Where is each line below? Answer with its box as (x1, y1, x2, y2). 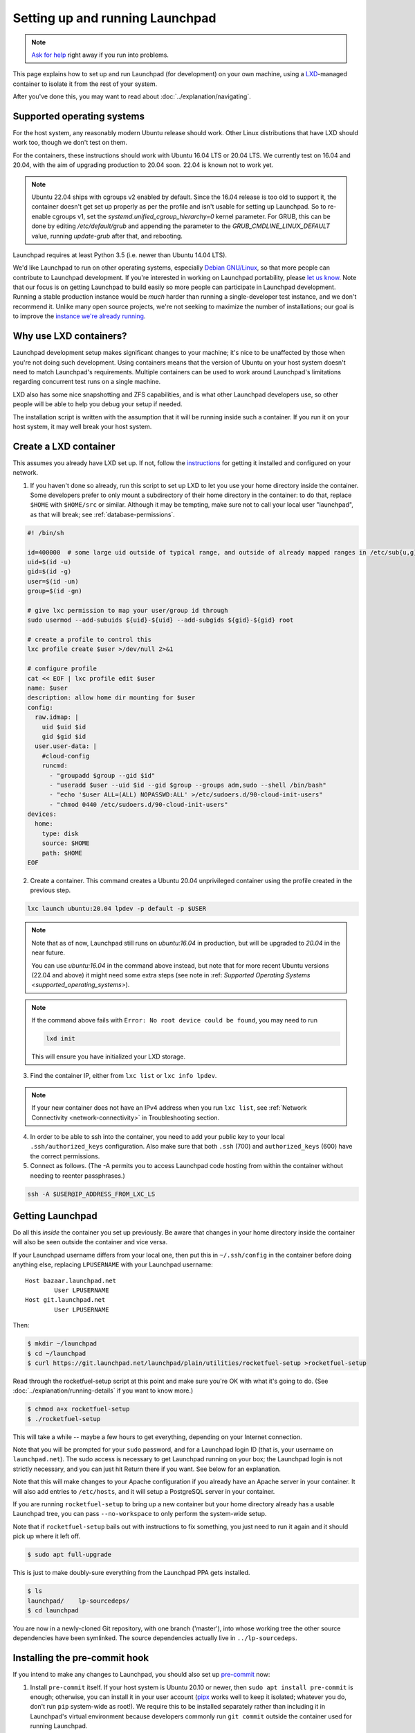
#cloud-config (41, 752, 90, 760)
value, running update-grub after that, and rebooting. (31, 232, 183, 240)
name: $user (27, 684, 68, 692)
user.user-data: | (35, 742, 97, 750)
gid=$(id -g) (27, 568, 72, 575)
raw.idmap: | (35, 713, 79, 721)
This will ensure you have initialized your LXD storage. (31, 1052, 186, 1061)
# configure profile (27, 665, 97, 672)
